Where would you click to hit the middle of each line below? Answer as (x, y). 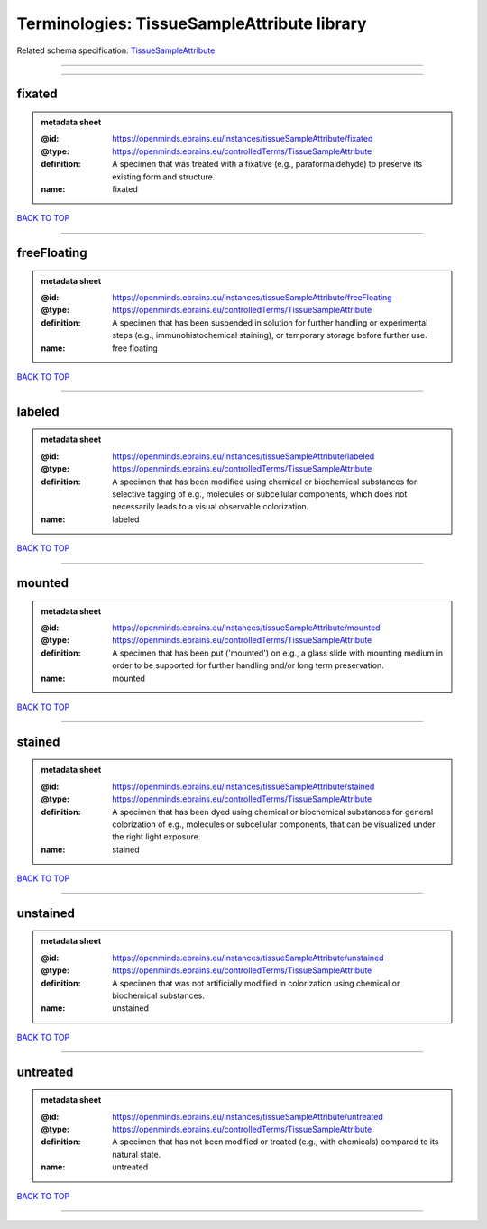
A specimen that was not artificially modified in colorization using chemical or (256, 983)
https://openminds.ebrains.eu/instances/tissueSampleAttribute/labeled (243, 456)
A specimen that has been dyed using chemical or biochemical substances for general (273, 812)
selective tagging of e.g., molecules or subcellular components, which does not (260, 494)
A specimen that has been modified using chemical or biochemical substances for (265, 482)
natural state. (137, 1154)
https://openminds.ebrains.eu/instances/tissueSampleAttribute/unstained (248, 958)
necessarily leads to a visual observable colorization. (211, 507)
